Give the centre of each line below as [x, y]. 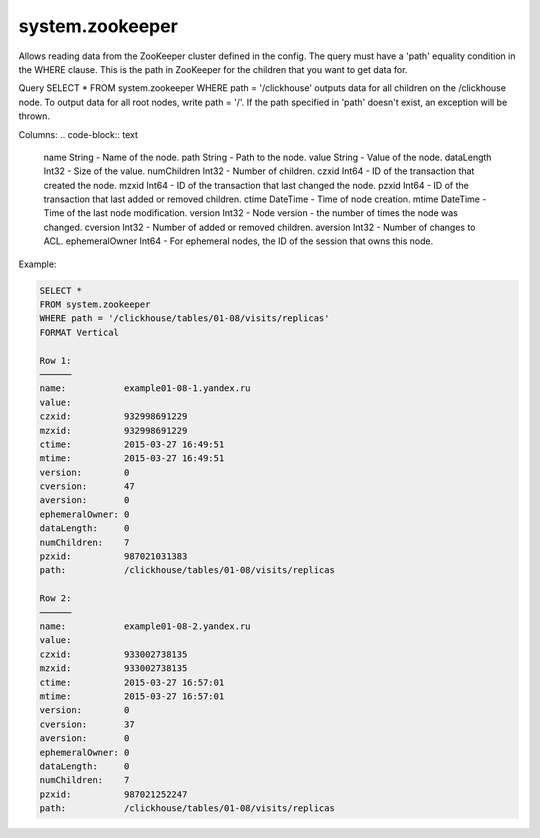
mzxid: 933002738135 [113, 668]
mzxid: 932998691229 [113, 430]
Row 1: [55, 360]
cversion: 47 [87, 486]
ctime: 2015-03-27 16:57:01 [132, 682]
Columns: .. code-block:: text [78, 134]
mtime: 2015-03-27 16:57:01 [132, 696]
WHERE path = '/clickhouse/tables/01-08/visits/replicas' [184, 318]
